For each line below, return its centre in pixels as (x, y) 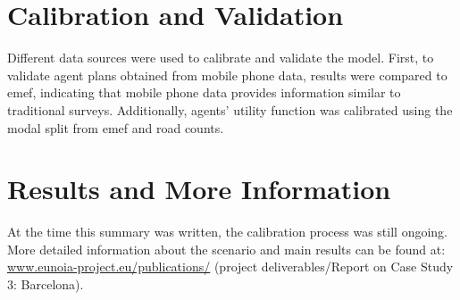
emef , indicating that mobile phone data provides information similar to (204, 92)
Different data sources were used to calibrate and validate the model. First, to (221, 58)
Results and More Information (199, 189)
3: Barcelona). (46, 284)
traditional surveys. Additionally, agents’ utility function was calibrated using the (230, 109)
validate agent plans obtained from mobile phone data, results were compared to (227, 75)
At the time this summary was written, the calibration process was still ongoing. (227, 232)
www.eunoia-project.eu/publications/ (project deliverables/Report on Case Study (230, 267)
